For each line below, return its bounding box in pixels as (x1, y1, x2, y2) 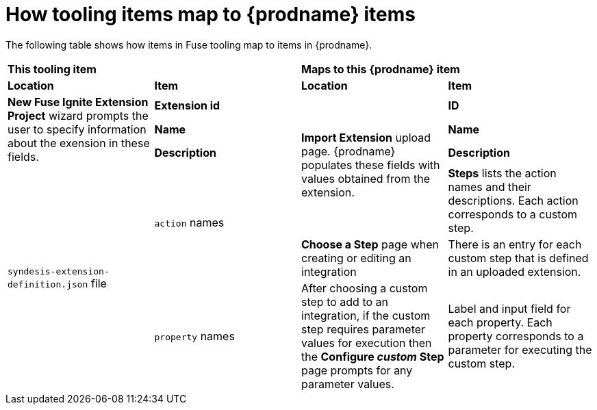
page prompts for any (301, 363, 413, 377)
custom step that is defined (448, 251, 589, 265)
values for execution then (301, 335, 432, 350)
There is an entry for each (448, 237, 582, 251)
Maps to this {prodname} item (301, 62, 460, 76)
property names (154, 329, 235, 343)
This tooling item (8, 62, 97, 76)
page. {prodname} (301, 144, 396, 158)
